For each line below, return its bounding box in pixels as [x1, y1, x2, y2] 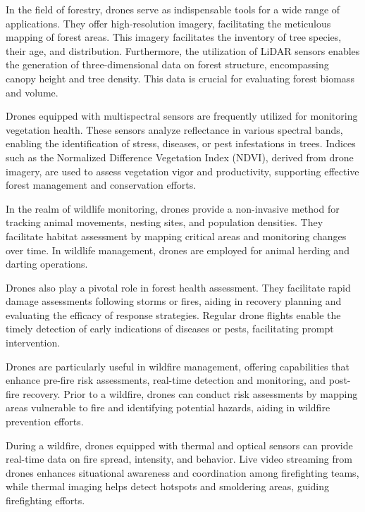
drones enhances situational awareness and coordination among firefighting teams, [6, 465, 359, 480]
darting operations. [6, 256, 88, 271]
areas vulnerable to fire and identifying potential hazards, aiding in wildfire [6, 400, 330, 415]
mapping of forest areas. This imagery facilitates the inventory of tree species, [6, 30, 342, 44]
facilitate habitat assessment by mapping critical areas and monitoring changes [6, 228, 347, 243]
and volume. [6, 85, 58, 99]
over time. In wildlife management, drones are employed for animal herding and [6, 242, 349, 257]
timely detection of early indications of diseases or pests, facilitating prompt [6, 321, 334, 336]
